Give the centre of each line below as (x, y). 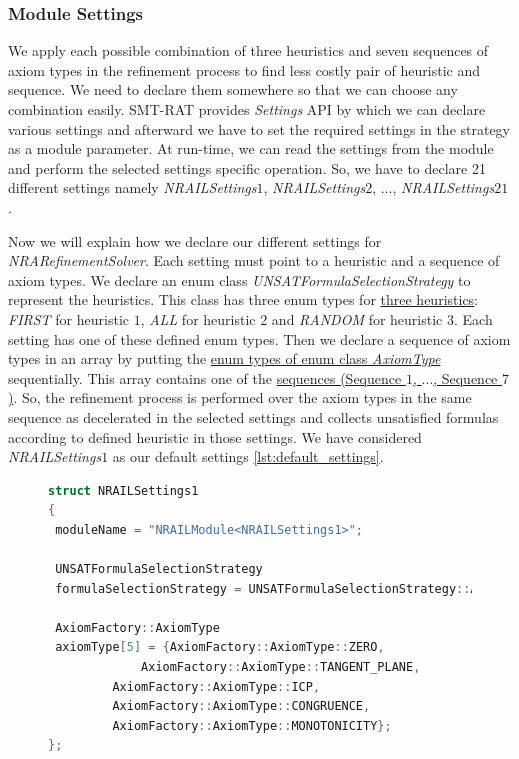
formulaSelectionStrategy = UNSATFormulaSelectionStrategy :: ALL (273, 588)
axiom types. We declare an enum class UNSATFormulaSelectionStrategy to (239, 279)
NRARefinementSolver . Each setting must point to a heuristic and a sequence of (254, 260)
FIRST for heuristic (68, 318)
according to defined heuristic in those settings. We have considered (215, 436)
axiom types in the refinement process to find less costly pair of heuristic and (244, 69)
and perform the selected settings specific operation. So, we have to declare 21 (247, 167)
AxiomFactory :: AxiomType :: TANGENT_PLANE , (281, 667)
